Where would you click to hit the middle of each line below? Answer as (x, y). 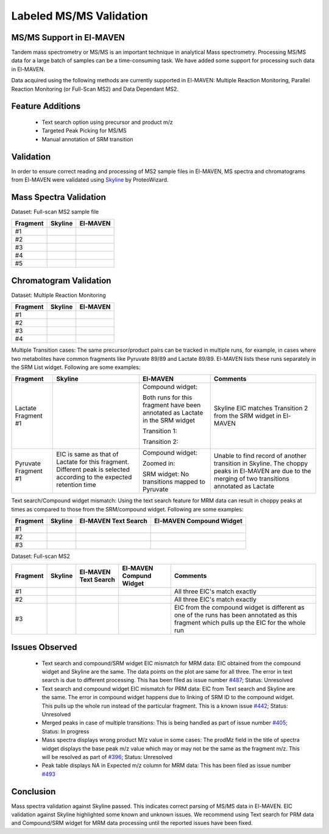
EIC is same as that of (87, 454)
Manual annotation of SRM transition (87, 139)
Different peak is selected (93, 469)
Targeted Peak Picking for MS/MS (84, 130)
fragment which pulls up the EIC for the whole (240, 622)
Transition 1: (160, 431)
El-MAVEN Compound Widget (199, 521)
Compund (137, 576)
